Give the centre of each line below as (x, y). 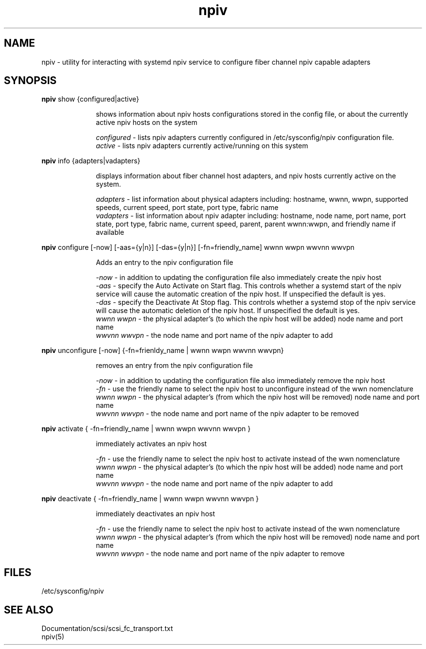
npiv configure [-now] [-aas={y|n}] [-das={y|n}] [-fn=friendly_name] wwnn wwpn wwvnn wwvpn (198, 247)
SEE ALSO (29, 610)
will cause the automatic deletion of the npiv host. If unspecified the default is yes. (228, 311)
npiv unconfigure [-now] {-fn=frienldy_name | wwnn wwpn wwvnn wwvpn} (163, 351)
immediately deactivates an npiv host (156, 514)
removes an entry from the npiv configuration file (174, 366)
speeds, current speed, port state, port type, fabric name (187, 208)
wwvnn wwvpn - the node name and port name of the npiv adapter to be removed (227, 414)
